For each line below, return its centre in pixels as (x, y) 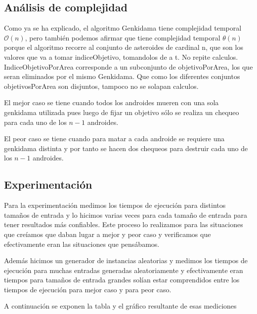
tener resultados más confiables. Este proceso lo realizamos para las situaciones (124, 224)
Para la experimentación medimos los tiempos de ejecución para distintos (115, 205)
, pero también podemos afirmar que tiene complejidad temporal (123, 37)
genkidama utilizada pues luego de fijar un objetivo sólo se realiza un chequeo (122, 112)
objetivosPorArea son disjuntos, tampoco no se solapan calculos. (101, 86)
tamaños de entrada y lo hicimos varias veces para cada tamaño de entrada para (126, 215)
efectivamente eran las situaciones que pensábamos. (82, 244)
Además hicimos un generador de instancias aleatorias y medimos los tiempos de (126, 260)
